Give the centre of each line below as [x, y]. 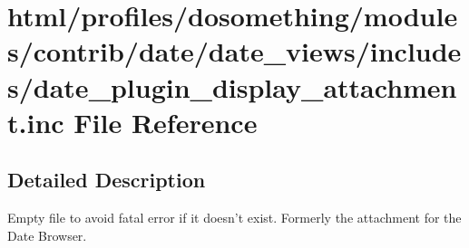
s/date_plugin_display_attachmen [232, 86]
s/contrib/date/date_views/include [234, 51]
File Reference [166, 122]
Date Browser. [47, 235]
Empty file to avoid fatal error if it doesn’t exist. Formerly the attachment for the [234, 218]
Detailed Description [107, 180]
